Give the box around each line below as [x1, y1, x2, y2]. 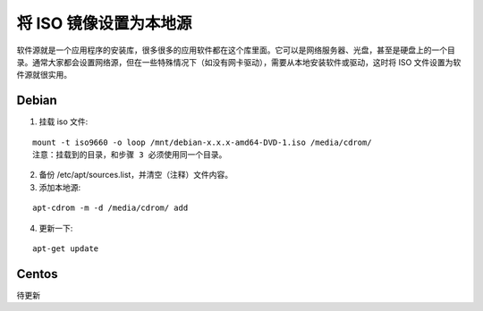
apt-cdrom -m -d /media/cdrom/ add [32, 203, 189, 214]
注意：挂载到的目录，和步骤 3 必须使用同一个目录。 [32, 150, 227, 160]
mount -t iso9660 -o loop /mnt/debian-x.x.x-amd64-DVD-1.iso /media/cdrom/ [32, 137, 372, 147]
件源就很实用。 [16, 70, 72, 80]
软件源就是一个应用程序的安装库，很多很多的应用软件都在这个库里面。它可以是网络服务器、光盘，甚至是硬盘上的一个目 [16, 45, 455, 55]
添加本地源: [38, 181, 81, 192]
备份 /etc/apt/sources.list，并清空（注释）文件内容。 [38, 170, 233, 181]
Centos [16, 266, 58, 282]
